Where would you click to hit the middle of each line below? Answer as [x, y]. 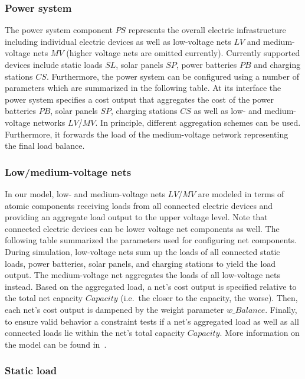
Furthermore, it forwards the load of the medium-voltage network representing [147, 134]
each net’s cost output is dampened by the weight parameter [114, 309]
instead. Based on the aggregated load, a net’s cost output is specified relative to [151, 286]
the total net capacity [44, 298]
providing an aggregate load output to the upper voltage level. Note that [136, 217]
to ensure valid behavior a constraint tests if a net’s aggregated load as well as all [152, 321]
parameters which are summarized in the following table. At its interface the [143, 88]
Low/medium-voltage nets [68, 171]
